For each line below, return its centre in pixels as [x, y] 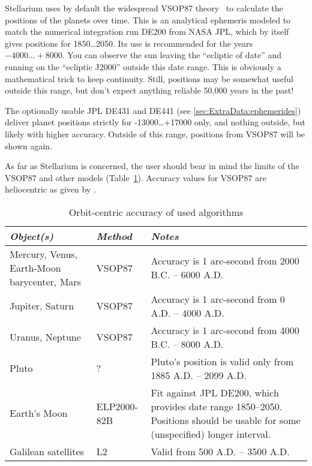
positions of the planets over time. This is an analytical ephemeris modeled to [148, 19]
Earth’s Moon [39, 413]
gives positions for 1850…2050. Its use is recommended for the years [129, 43]
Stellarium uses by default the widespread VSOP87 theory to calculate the [144, 8]
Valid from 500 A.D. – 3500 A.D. [220, 451]
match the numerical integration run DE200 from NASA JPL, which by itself [147, 31]
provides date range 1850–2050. [217, 406]
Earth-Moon [35, 267]
